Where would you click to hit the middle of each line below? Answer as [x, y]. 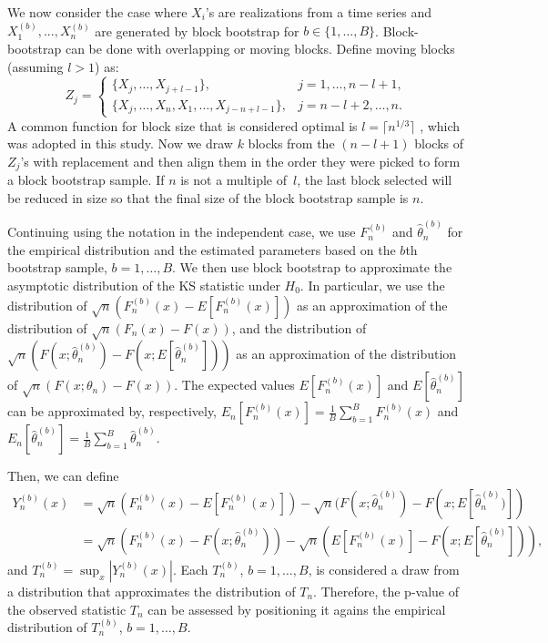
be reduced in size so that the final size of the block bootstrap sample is [208, 197]
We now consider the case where [97, 12]
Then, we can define [63, 476]
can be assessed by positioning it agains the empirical [297, 609]
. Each [190, 569]
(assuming [36, 66]
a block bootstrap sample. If [86, 180]
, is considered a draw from [384, 569]
